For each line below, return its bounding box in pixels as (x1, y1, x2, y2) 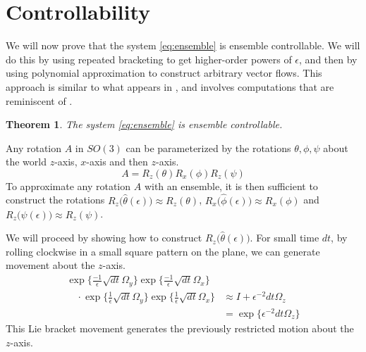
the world (6, 154, 47, 169)
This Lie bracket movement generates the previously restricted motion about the (6, 320, 354, 335)
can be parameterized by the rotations (126, 140, 291, 155)
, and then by (299, 51, 358, 66)
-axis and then (86, 154, 148, 169)
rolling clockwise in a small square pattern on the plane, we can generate (6, 244, 320, 258)
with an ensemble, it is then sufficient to (144, 178, 318, 193)
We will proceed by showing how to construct (6, 230, 202, 245)
